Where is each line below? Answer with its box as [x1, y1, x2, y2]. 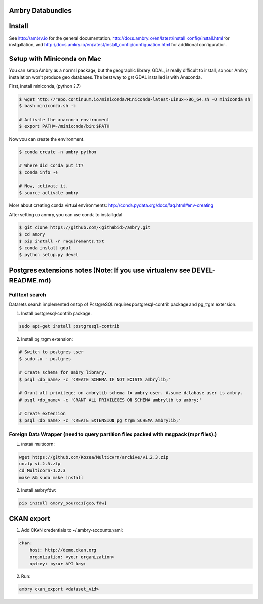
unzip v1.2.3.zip [19, 461, 61, 467]
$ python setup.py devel [19, 252, 79, 258]
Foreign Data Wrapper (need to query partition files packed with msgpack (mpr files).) [9, 431, 217, 438]
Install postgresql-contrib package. [21, 310, 92, 317]
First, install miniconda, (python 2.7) [9, 83, 81, 89]
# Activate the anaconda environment [19, 117, 110, 122]
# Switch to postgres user [19, 349, 84, 355]
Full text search [9, 291, 46, 298]
